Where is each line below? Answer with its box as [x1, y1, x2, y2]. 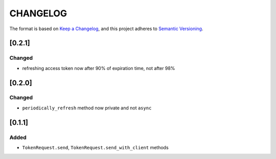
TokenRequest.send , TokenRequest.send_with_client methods [22, 145, 169, 151]
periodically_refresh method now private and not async [22, 105, 152, 111]
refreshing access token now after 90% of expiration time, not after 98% [22, 65, 175, 71]
